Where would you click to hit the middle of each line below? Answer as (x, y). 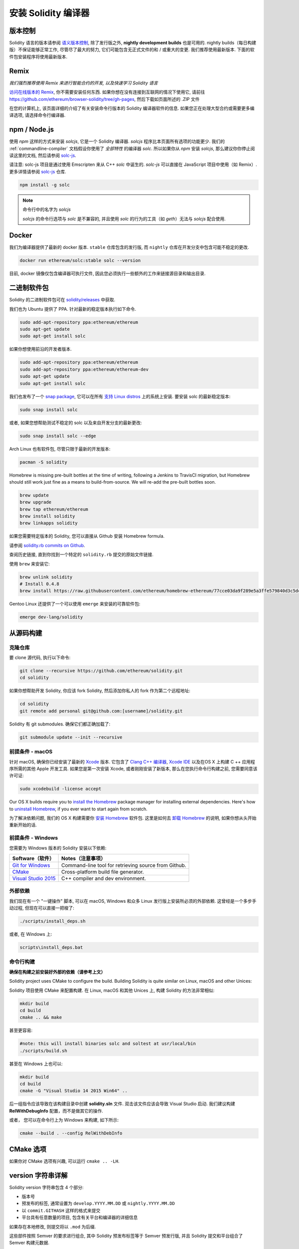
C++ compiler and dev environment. (104, 878)
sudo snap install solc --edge (58, 436)
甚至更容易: (21, 1030)
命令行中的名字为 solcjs (47, 209)
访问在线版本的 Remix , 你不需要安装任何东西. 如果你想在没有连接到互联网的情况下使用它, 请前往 (107, 92)
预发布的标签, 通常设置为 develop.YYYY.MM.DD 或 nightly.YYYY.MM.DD (98, 1204)
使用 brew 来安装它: (29, 564)
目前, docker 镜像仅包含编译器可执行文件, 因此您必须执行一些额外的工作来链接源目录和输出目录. (107, 274)
